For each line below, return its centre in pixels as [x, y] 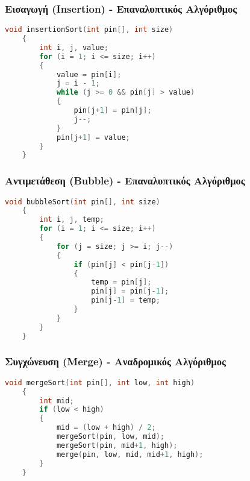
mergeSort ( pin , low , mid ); [110, 437]
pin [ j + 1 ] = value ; [93, 137]
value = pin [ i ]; [89, 74]
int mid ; [57, 401]
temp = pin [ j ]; [121, 282]
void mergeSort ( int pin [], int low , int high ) [100, 382]
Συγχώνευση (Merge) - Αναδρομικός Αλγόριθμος [115, 361]
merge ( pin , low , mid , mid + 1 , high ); [130, 454]
